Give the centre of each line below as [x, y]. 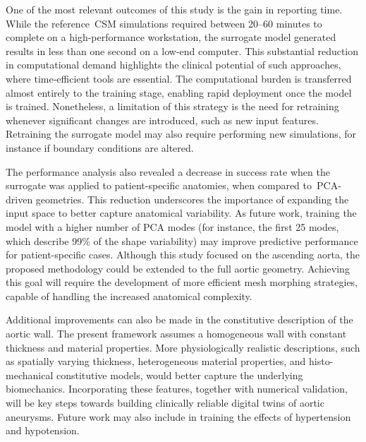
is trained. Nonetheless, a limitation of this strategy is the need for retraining [172, 106]
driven [19, 199]
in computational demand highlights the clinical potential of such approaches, [173, 65]
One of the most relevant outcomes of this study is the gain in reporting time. [174, 9]
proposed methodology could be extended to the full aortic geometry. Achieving [178, 268]
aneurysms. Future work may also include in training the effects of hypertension [178, 416]
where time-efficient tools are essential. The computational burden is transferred [179, 78]
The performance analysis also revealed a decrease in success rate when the [168, 171]
